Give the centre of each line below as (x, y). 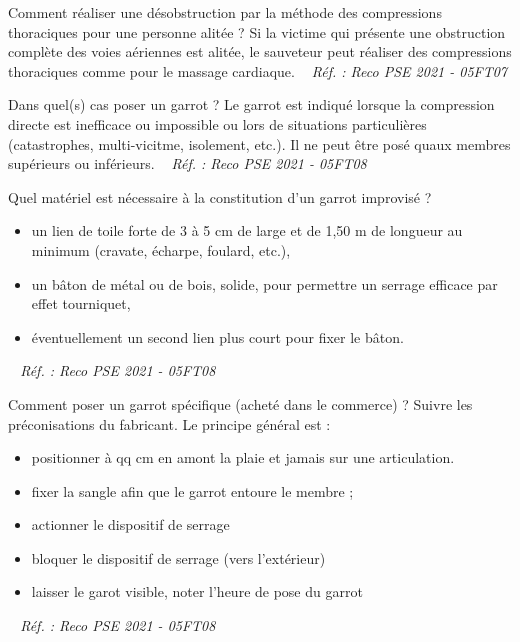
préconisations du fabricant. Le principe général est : (169, 423)
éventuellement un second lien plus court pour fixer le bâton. (217, 336)
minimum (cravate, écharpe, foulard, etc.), (161, 249)
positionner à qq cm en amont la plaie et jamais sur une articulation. (243, 457)
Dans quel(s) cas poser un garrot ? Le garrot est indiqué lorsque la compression (251, 104)
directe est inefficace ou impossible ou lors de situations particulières (217, 123)
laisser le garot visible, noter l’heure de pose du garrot (197, 591)
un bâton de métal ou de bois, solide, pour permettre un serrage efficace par (264, 283)
